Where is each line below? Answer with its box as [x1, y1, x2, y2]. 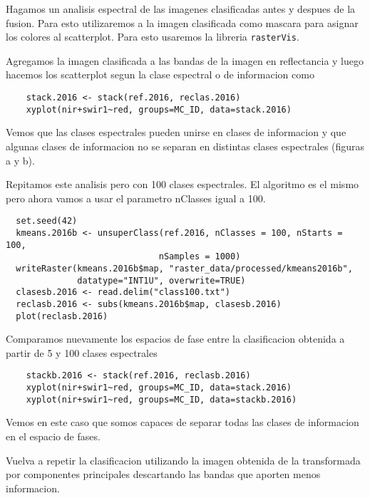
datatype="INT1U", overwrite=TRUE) [77, 275, 246, 286]
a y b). [6, 152, 35, 167]
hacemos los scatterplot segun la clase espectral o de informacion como [6, 67, 314, 82]
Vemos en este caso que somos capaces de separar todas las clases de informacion [6, 415, 359, 430]
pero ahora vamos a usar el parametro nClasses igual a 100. [6, 190, 266, 205]
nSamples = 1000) [158, 251, 241, 262]
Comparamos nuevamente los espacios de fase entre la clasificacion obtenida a [6, 331, 345, 346]
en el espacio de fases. [6, 428, 101, 443]
